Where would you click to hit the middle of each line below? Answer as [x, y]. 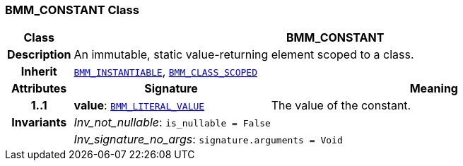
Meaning [434, 89]
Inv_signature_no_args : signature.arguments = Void [208, 140]
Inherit [39, 72]
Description [39, 55]
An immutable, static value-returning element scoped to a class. [244, 55]
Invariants [39, 123]
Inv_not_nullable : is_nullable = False [172, 123]
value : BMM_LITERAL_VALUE [139, 106]
